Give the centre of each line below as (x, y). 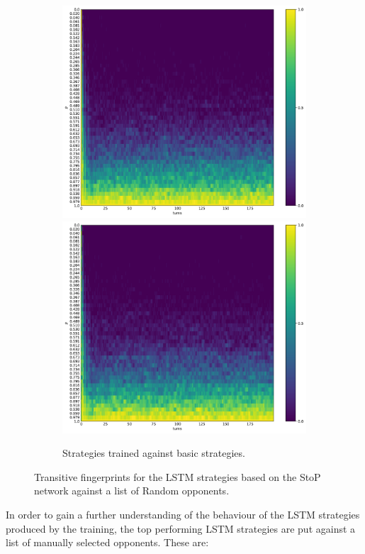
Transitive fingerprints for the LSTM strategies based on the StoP (178, 476)
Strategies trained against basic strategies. (154, 453)
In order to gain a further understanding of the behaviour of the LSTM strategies (183, 514)
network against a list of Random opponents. (132, 491)
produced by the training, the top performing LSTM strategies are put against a (181, 528)
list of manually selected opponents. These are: (107, 542)
